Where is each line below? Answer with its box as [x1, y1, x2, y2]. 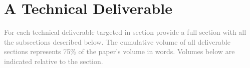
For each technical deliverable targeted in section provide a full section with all [4, 27, 246, 37]
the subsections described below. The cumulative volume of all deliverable [4, 36, 230, 47]
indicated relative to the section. [4, 56, 103, 66]
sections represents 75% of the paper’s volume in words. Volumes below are [4, 46, 235, 57]
